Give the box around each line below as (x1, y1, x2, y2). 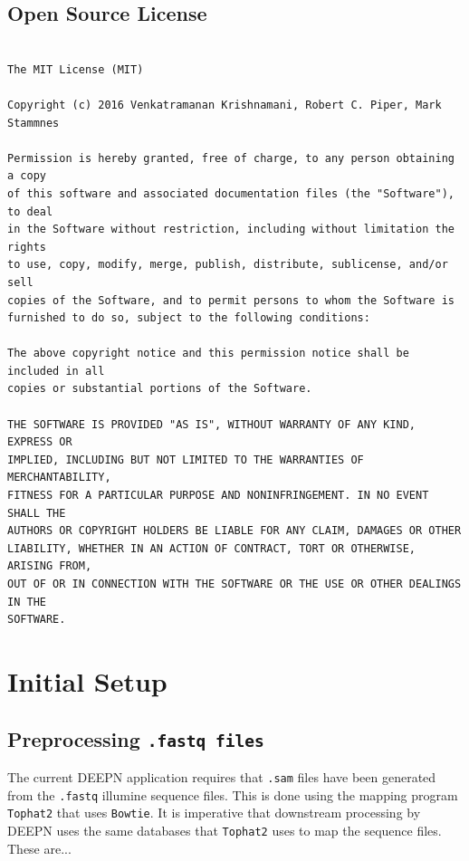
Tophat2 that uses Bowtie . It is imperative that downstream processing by (7, 803, 421, 822)
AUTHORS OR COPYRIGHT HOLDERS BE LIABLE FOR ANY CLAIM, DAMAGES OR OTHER (7, 524, 462, 538)
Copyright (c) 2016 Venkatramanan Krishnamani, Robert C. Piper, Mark (7, 98, 442, 111)
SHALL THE (7, 506, 66, 520)
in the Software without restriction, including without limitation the (7, 223, 455, 236)
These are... (7, 838, 72, 857)
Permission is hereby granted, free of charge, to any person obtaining (7, 151, 455, 165)
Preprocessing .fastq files (7, 724, 264, 752)
